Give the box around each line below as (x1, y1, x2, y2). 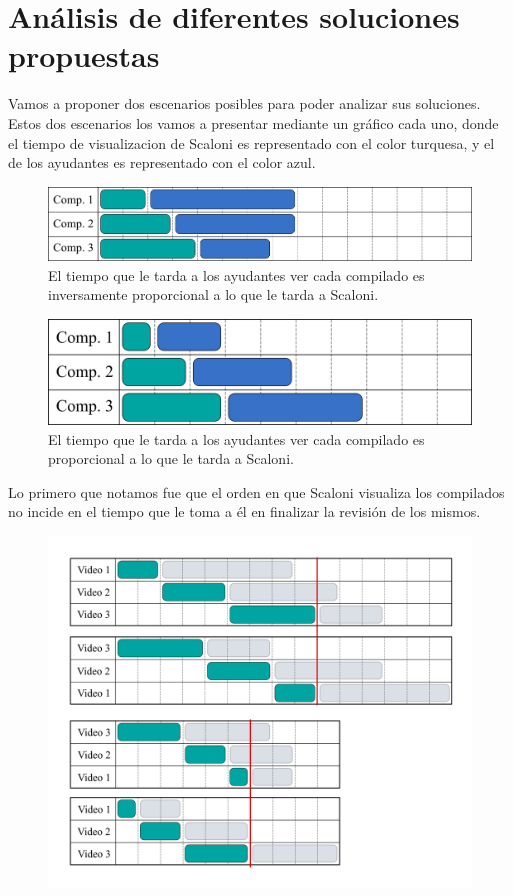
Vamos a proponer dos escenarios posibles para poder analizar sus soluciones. (8, 93, 481, 114)
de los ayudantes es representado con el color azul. (8, 152, 316, 173)
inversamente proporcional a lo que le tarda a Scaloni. (48, 284, 379, 305)
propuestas (8, 35, 160, 76)
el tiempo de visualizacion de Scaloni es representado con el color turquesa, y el (8, 132, 495, 153)
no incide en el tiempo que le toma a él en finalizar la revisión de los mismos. (8, 501, 481, 522)
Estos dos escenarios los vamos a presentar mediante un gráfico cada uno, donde (8, 112, 499, 133)
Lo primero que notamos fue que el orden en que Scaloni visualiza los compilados (8, 481, 505, 502)
